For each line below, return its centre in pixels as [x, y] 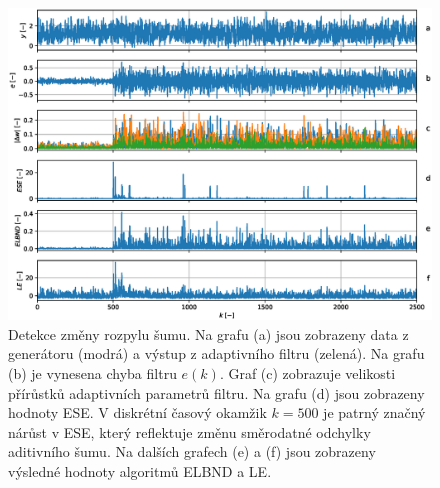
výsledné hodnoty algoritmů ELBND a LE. [140, 470]
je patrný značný [374, 412]
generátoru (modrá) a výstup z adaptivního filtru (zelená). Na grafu [216, 353]
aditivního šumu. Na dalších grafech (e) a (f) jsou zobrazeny [192, 451]
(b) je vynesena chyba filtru [92, 372]
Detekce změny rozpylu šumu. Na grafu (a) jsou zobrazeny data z [208, 333]
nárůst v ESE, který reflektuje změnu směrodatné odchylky [189, 431]
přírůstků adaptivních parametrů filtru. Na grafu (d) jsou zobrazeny [216, 392]
